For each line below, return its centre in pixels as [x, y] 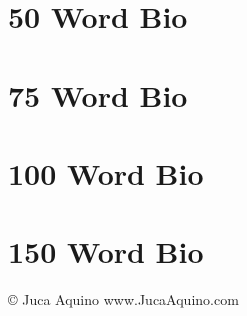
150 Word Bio [106, 251]
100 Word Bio [106, 172]
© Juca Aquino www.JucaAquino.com [123, 299]
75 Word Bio [98, 94]
